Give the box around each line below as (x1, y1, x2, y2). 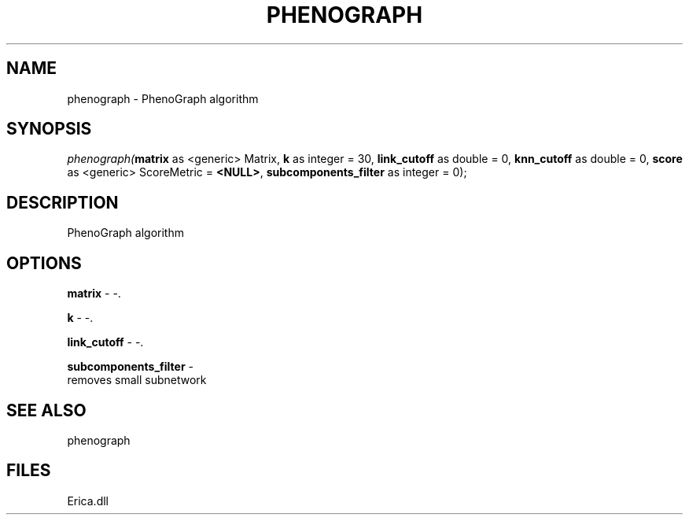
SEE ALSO (6, 400, 87, 420)
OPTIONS (6, 253, 82, 273)
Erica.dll (67, 493, 109, 508)
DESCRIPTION (6, 192, 119, 212)
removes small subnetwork (67, 373, 207, 387)
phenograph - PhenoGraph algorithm (67, 91, 259, 105)
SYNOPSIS (6, 119, 92, 139)
